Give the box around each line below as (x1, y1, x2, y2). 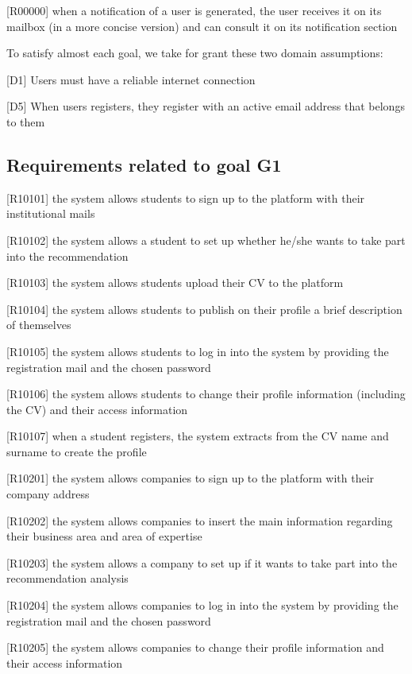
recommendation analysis (6, 570, 129, 587)
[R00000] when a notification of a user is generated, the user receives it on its (6, 2, 382, 18)
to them (6, 113, 45, 130)
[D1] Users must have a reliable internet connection (6, 71, 256, 87)
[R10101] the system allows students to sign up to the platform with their (6, 189, 365, 206)
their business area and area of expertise (6, 528, 202, 544)
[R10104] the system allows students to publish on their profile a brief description (6, 300, 402, 317)
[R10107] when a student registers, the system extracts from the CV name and (6, 428, 389, 444)
